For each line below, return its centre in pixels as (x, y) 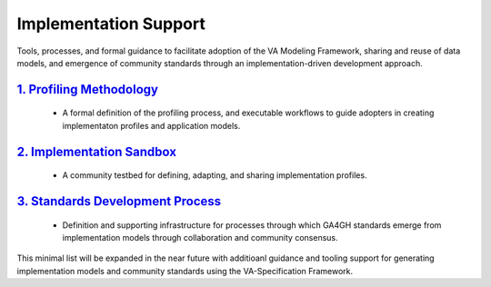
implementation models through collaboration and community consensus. (200, 237)
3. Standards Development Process (119, 201)
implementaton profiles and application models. (151, 125)
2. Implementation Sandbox (97, 151)
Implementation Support (111, 24)
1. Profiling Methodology (88, 89)
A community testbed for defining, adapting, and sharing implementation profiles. (215, 175)
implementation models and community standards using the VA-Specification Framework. (185, 271)
